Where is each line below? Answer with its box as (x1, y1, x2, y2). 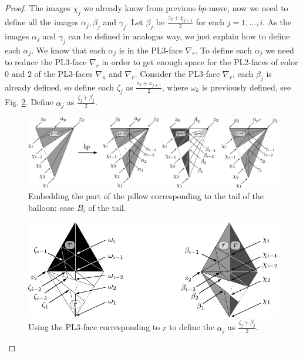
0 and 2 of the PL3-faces (5, 67, 93, 79)
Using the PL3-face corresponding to (28, 321, 160, 333)
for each (196, 16, 225, 28)
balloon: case (28, 201, 75, 213)
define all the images (5, 16, 79, 28)
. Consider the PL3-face (134, 67, 220, 79)
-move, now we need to (206, 2, 288, 14)
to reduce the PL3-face (5, 56, 87, 68)
